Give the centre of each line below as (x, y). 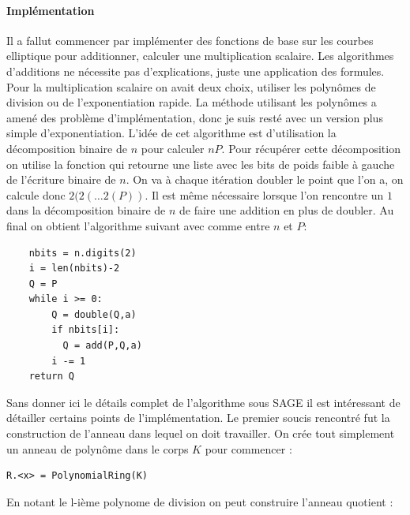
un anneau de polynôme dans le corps (98, 448)
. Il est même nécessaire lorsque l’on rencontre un (264, 194)
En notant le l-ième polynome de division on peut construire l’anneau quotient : (200, 501)
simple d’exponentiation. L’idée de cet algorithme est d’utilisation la (171, 133)
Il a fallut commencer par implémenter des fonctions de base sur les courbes (190, 40)
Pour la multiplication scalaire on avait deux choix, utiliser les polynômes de (191, 86)
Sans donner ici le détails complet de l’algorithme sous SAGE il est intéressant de (203, 402)
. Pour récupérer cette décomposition (311, 148)
